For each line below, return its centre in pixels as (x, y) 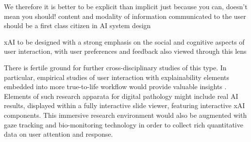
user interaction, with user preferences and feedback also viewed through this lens (125, 51)
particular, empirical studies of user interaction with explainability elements (117, 77)
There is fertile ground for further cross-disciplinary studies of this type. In (115, 67)
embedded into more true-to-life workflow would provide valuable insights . (115, 87)
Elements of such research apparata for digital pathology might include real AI (121, 96)
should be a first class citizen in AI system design (77, 25)
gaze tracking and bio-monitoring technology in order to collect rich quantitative (124, 124)
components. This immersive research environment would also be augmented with (125, 115)
